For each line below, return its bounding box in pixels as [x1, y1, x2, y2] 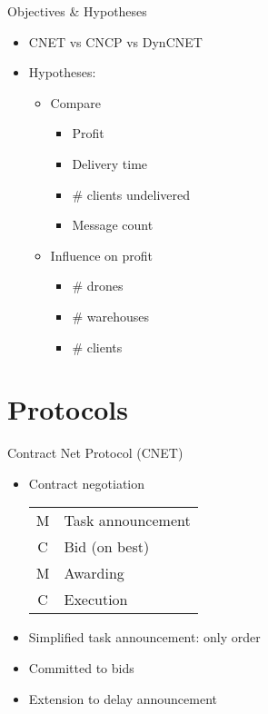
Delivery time [72, 154, 148, 173]
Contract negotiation [28, 473, 145, 492]
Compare [50, 93, 101, 112]
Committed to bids [28, 659, 134, 678]
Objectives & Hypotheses [7, 2, 147, 20]
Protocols [7, 391, 128, 428]
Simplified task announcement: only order [28, 628, 261, 647]
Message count [72, 215, 154, 234]
